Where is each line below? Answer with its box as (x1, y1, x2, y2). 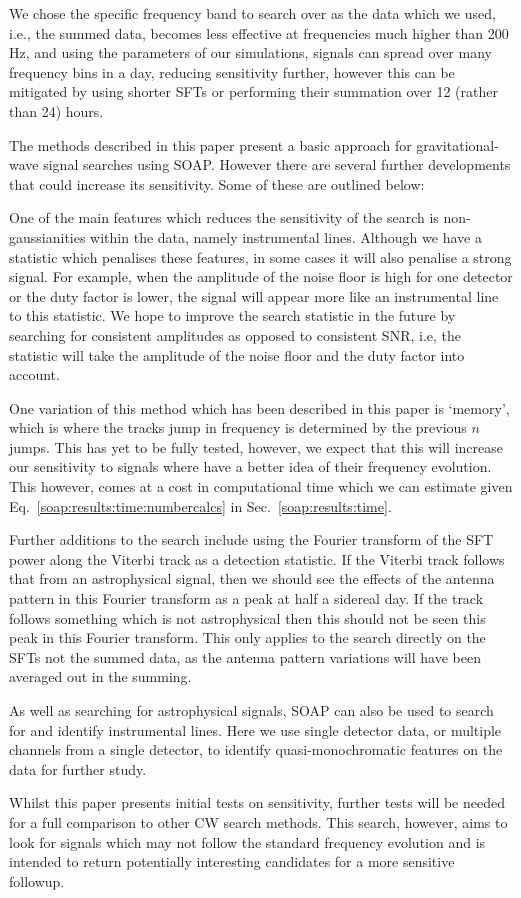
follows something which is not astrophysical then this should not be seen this (9, 607, 486, 628)
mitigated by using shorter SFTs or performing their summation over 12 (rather (9, 81, 498, 102)
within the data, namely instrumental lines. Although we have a (90, 226, 482, 247)
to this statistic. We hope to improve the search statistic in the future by (9, 305, 456, 326)
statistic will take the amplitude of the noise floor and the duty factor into (9, 344, 465, 365)
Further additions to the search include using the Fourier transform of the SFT (9, 529, 494, 550)
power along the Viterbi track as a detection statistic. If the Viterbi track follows (9, 548, 505, 569)
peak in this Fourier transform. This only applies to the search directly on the (9, 627, 486, 648)
